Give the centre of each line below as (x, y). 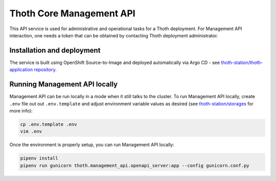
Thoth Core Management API (72, 13)
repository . (45, 70)
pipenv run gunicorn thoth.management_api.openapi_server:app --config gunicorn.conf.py (135, 165)
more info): (21, 110)
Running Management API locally (63, 84)
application (21, 70)
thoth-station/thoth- (242, 62)
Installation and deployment (55, 50)
